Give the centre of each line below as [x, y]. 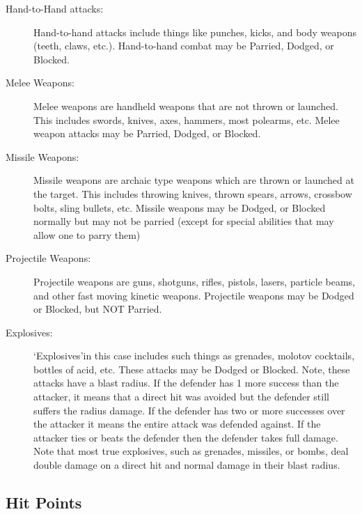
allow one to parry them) [87, 234]
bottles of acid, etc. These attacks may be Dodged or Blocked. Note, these [192, 369]
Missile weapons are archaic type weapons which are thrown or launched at [194, 180]
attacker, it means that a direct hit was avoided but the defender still [181, 397]
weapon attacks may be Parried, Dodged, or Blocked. [147, 133]
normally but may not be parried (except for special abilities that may [184, 221]
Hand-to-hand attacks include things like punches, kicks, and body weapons [195, 32]
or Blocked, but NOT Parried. [98, 309]
